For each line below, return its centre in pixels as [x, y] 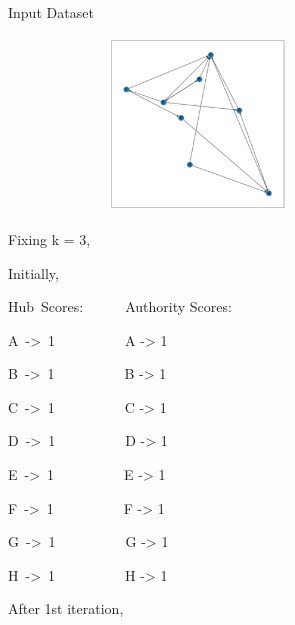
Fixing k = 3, [49, 238]
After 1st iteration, [66, 608]
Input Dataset [51, 12]
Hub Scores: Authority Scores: [120, 306]
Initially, [33, 272]
